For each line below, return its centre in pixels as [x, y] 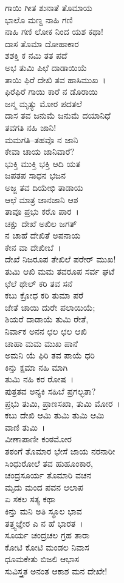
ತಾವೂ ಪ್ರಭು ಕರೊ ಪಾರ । [42, 211]
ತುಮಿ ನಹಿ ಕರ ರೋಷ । [40, 379]
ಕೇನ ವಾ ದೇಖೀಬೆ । [33, 247]
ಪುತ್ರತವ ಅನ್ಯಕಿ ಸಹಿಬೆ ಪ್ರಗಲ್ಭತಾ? [50, 391]
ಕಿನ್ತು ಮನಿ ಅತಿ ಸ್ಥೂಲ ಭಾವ [43, 511]
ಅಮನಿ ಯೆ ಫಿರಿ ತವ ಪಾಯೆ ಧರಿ [50, 355]
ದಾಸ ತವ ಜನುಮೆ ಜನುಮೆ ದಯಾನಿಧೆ [58, 115]
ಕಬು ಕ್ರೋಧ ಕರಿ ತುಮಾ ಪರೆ [44, 295]
